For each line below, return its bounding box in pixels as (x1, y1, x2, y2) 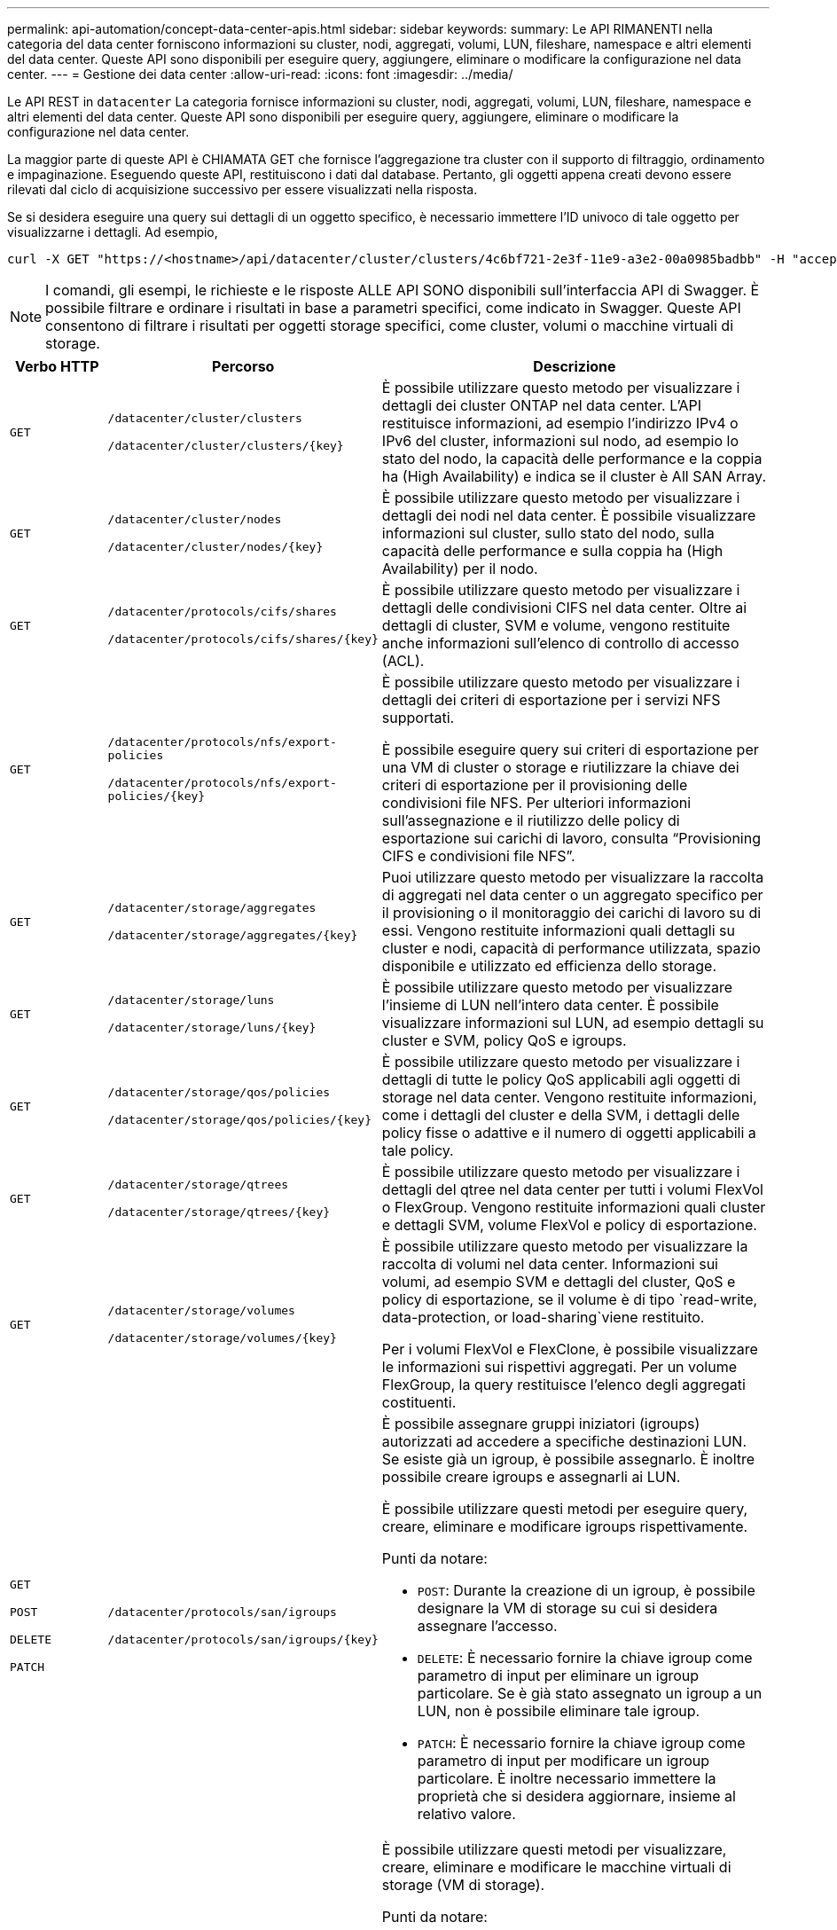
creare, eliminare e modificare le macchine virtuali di (381, 1858, 731, 1876)
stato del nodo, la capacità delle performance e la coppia (381, 450, 763, 467)
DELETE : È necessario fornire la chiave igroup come (417, 1649, 753, 1667)
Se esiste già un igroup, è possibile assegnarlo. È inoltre (381, 1450, 755, 1468)
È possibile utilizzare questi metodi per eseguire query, (381, 1500, 748, 1518)
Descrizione (533, 357, 616, 375)
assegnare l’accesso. (417, 1617, 558, 1635)
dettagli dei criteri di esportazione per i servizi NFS (381, 691, 721, 709)
